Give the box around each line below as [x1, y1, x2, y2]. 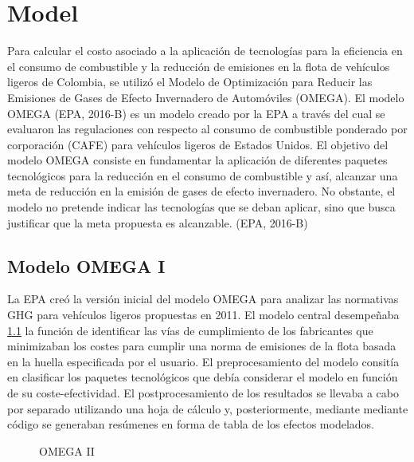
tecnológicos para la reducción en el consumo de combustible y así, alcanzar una [7, 167, 398, 184]
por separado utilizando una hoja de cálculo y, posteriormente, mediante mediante [7, 400, 408, 417]
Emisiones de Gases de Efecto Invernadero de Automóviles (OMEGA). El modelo [7, 89, 404, 105]
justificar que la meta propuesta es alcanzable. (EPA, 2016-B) [7, 214, 308, 231]
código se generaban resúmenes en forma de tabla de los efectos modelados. [7, 416, 374, 432]
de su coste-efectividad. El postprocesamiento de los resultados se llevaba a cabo [7, 385, 399, 401]
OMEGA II [39, 442, 95, 459]
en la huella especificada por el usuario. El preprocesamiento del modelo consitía [7, 353, 400, 369]
